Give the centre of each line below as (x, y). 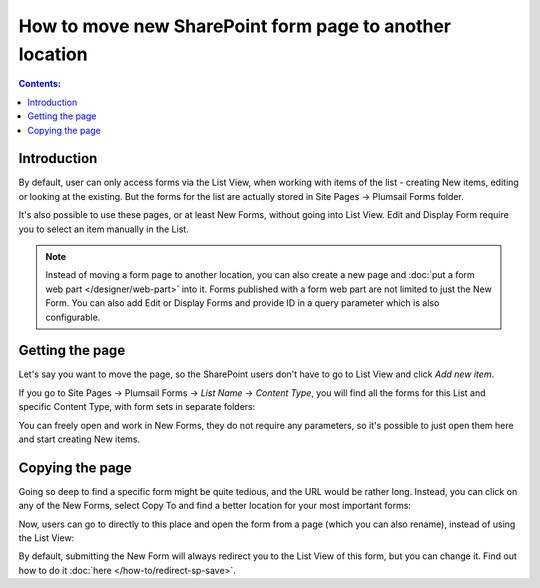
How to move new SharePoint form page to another (235, 26)
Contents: (40, 84)
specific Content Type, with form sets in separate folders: (137, 407)
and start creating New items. (79, 439)
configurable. (73, 317)
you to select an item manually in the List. (103, 229)
